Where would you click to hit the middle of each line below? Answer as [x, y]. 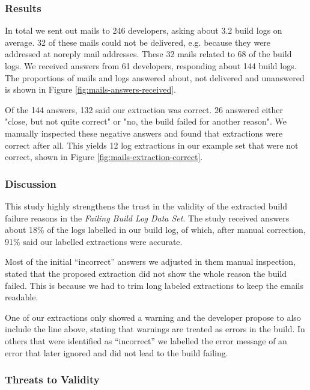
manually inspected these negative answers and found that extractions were [144, 133]
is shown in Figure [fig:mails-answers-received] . [90, 89]
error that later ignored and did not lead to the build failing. [117, 352]
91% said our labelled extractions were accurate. [94, 241]
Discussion [31, 183]
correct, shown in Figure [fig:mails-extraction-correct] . [104, 157]
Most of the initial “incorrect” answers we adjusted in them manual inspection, [150, 262]
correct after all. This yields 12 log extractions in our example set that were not [152, 145]
